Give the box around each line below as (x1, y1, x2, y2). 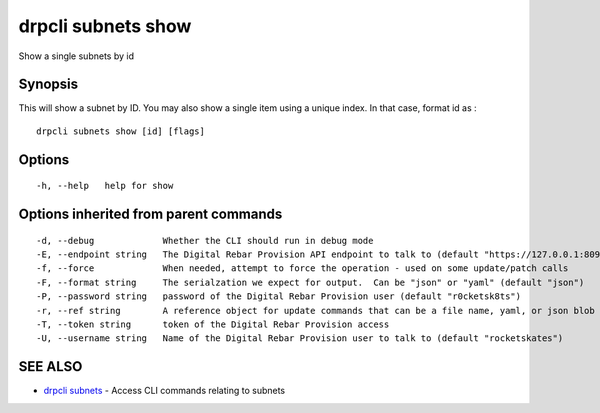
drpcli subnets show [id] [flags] (36, 125, 205, 137)
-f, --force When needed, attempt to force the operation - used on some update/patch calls (36, 263, 569, 274)
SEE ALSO (18, 358, 83, 375)
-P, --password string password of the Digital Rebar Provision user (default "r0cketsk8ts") (36, 291, 522, 302)
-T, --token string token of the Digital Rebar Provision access (36, 319, 390, 330)
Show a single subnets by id (18, 50, 135, 62)
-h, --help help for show (36, 180, 174, 192)
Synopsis (18, 76, 79, 93)
